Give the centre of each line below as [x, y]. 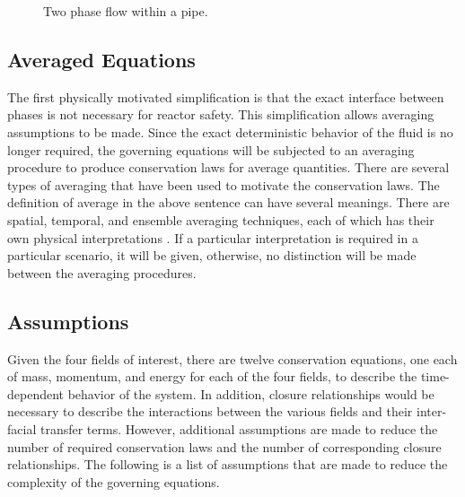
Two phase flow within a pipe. [126, 11]
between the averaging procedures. [102, 272]
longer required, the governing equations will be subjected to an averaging [211, 149]
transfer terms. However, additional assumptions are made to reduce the [239, 428]
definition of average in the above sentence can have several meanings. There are [228, 202]
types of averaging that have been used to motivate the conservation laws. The [224, 184]
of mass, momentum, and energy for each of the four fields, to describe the [212, 376]
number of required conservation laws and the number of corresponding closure [224, 446]
